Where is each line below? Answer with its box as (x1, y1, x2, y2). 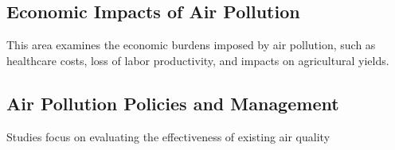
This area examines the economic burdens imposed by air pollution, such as (6, 37, 376, 53)
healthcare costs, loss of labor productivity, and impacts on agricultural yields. (6, 52, 389, 68)
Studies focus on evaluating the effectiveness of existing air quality (6, 128, 330, 144)
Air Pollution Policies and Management (6, 90, 339, 115)
